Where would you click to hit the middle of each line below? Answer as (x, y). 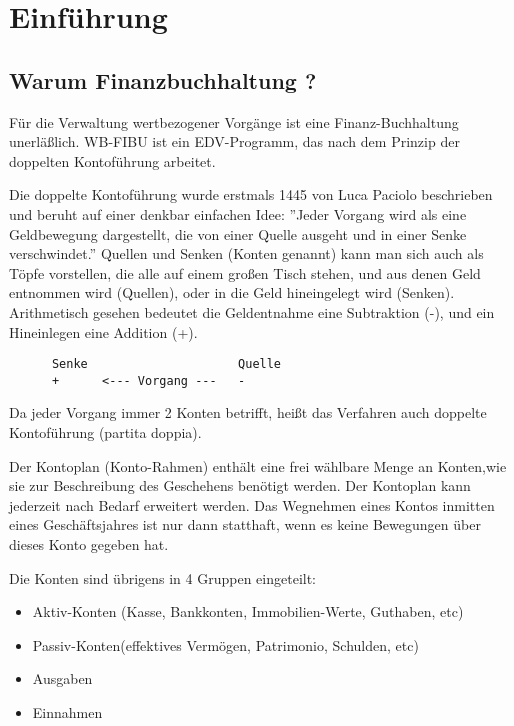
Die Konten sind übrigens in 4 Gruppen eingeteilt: (163, 577)
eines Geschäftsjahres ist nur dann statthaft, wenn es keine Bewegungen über (245, 524)
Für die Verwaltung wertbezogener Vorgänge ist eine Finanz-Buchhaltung (234, 121)
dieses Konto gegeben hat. (89, 543)
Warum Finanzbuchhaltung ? (163, 79)
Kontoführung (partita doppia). (105, 432)
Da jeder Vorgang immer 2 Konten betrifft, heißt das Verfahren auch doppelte (248, 412)
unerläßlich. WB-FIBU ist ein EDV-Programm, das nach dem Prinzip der (234, 141)
